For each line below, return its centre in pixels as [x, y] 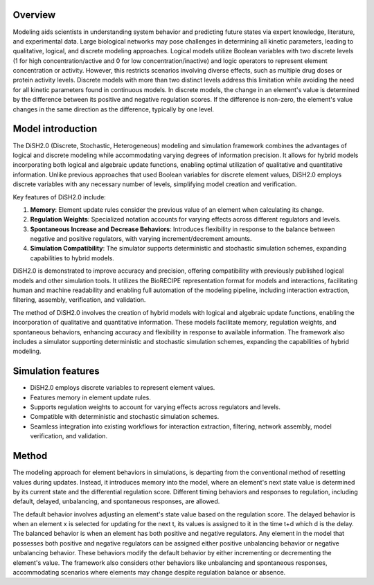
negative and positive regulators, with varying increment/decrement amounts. [141, 239]
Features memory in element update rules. [91, 397]
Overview [34, 15]
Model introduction [55, 129]
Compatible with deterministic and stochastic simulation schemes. [125, 417]
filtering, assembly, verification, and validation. [79, 300]
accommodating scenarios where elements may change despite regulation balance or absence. [149, 573]
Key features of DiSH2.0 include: [60, 197]
